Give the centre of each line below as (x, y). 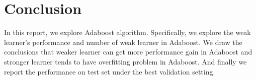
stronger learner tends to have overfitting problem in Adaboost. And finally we (125, 61)
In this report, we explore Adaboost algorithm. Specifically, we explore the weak (127, 32)
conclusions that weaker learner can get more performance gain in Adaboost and (128, 52)
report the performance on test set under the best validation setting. (110, 71)
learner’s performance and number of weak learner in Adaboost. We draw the (123, 42)
